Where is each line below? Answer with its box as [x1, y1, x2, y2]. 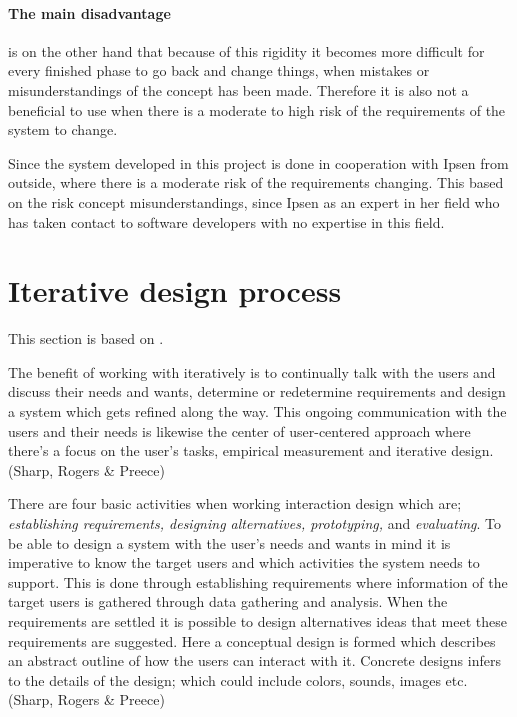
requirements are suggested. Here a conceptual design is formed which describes [8, 630, 496, 651]
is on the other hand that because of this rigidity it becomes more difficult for [8, 40, 485, 61]
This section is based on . [8, 328, 164, 349]
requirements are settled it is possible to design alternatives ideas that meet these [8, 610, 507, 631]
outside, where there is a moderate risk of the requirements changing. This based [8, 172, 504, 193]
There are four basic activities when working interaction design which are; [8, 493, 462, 514]
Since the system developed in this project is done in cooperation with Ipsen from [8, 152, 509, 173]
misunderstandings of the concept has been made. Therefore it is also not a [8, 79, 469, 100]
